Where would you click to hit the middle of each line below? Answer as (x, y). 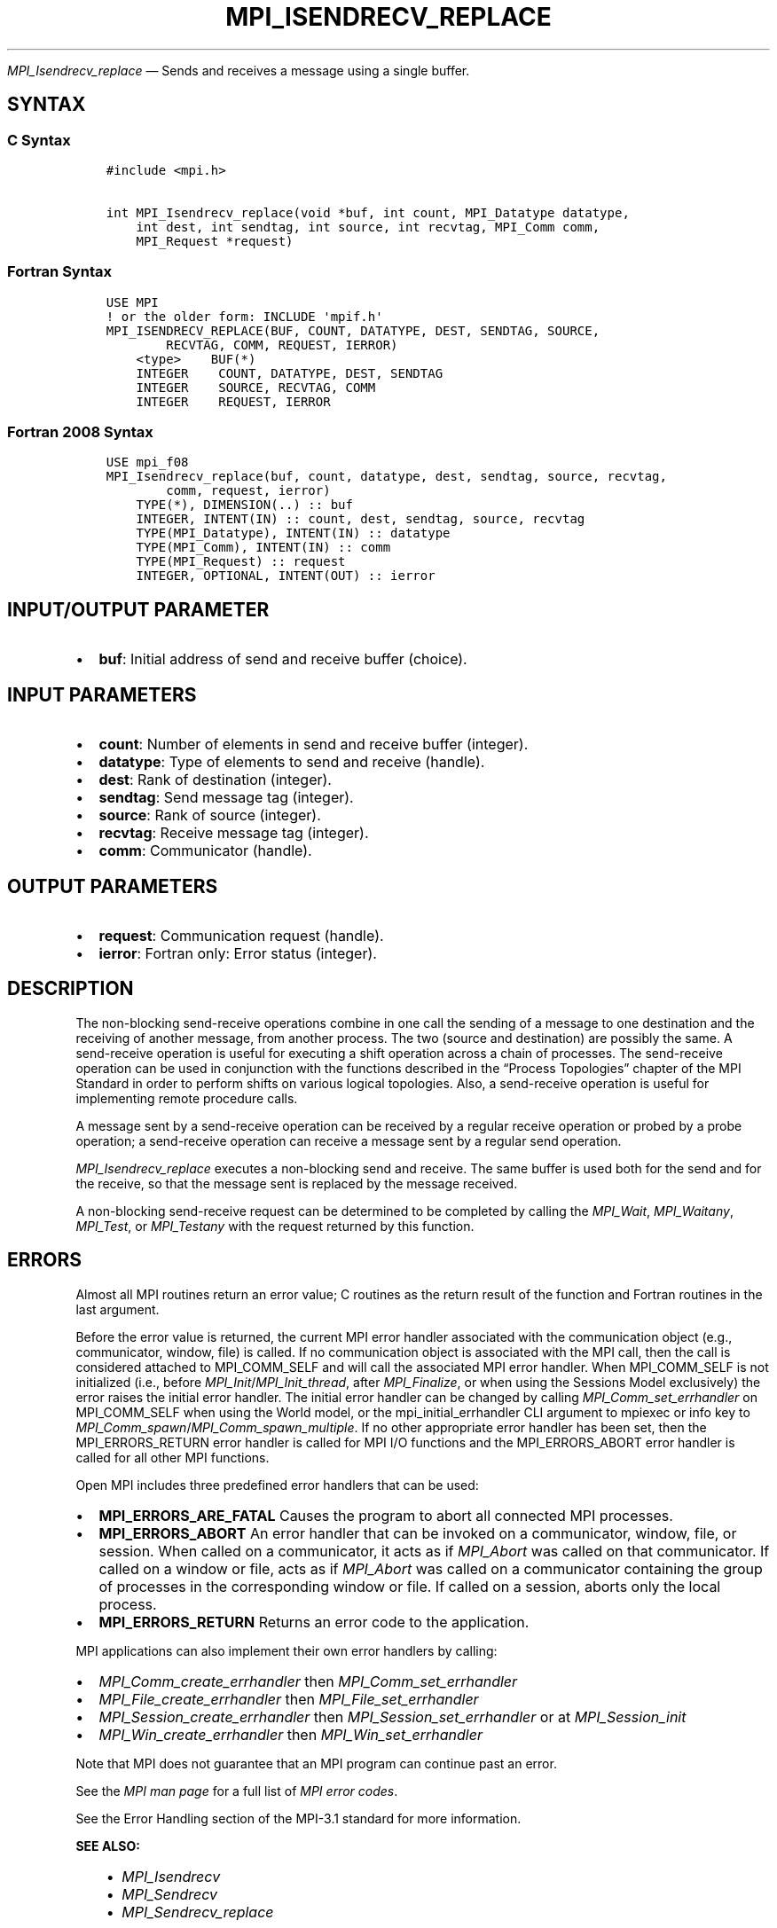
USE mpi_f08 (147, 462)
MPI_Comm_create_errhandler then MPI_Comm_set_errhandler (308, 1681)
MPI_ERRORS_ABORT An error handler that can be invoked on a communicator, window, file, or (418, 1533)
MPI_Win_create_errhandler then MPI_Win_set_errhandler (290, 1734)
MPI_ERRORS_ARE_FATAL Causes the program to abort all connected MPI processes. (386, 1515)
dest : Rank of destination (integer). (215, 780)
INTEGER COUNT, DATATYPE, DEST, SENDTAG (290, 373)
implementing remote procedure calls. (187, 1098)
